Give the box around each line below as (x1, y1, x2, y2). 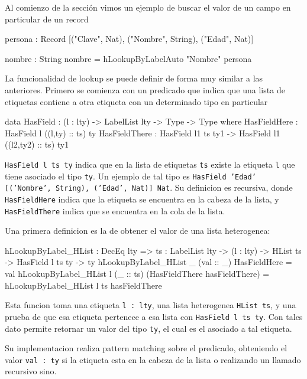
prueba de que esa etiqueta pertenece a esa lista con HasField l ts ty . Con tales (5, 310, 303, 322)
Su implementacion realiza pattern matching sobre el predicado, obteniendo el (5, 342, 287, 354)
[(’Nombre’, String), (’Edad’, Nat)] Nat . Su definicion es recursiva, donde (5, 181, 293, 194)
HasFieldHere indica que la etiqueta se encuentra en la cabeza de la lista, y (5, 192, 279, 205)
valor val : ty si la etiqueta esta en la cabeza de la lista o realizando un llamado (5, 353, 301, 365)
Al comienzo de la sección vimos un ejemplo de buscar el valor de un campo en (5, 1, 291, 13)
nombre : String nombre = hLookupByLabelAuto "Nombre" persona (5, 52, 252, 64)
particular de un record (5, 12, 89, 25)
